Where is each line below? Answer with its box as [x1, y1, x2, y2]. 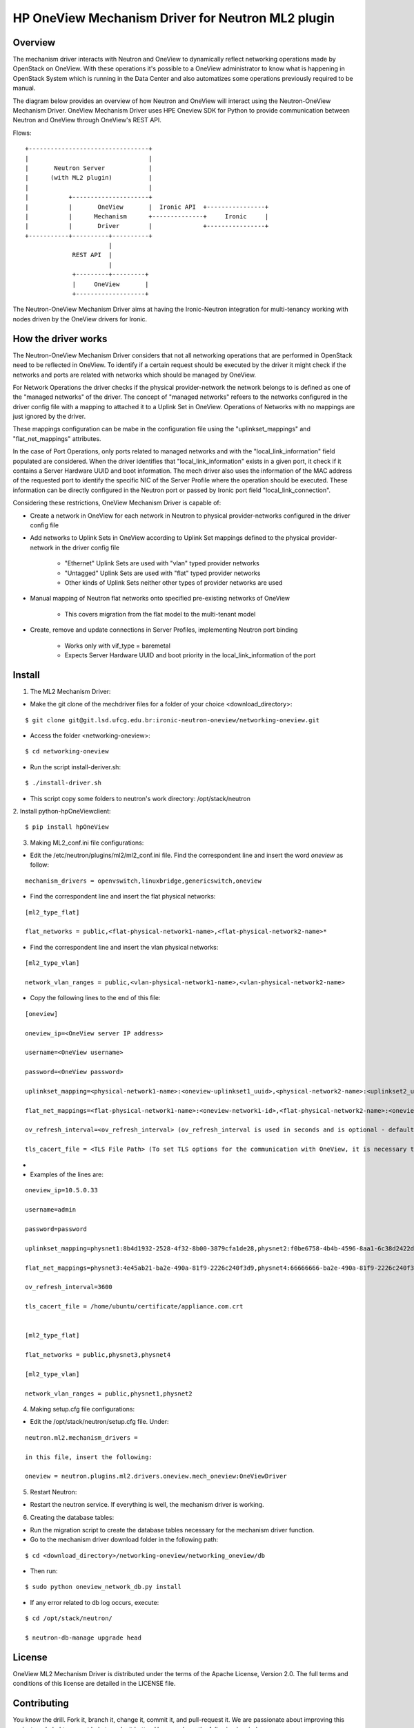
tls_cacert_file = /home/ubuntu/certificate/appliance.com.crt [25, 1303, 244, 1311]
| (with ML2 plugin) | [25, 173, 153, 182]
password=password [25, 1225, 88, 1233]
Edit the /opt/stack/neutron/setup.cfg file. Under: [30, 1418, 169, 1426]
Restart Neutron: [30, 1487, 77, 1496]
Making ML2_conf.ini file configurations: [30, 838, 144, 847]
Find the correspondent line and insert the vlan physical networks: [30, 943, 219, 951]
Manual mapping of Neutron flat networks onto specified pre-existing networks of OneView [30, 594, 290, 603]
